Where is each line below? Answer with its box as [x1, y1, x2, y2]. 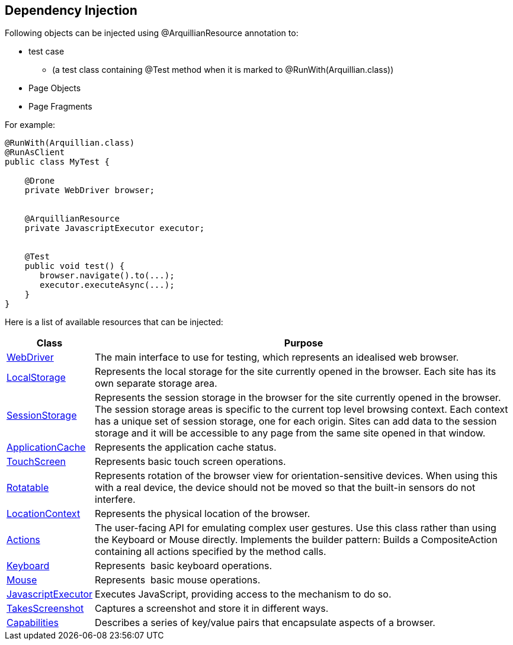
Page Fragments [28, 101, 92, 112]
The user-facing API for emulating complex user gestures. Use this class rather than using [95, 522, 496, 534]
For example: [5, 120, 56, 130]
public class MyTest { [5, 157, 110, 167]
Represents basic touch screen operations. [95, 455, 286, 468]
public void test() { [24, 261, 125, 271]
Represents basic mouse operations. [95, 574, 261, 586]
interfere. [95, 493, 136, 506]
